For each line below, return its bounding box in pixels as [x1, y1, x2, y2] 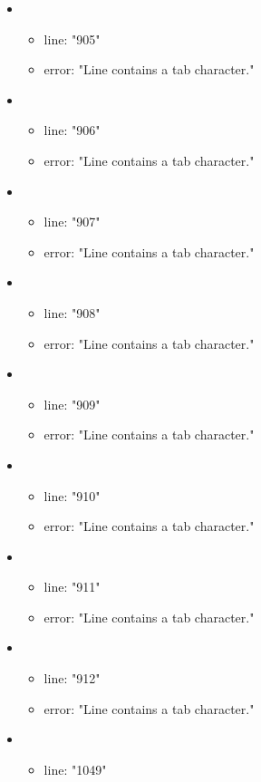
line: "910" [43, 486, 101, 505]
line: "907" [43, 212, 101, 231]
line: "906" [43, 121, 101, 140]
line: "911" [43, 577, 101, 596]
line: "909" [43, 394, 101, 413]
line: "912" [43, 669, 101, 688]
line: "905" [43, 29, 101, 48]
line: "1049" [43, 759, 107, 778]
